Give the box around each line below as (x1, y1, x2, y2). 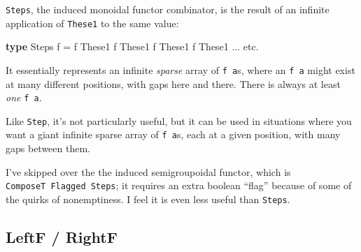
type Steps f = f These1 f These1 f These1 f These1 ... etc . (6, 39, 259, 54)
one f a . (6, 90, 42, 105)
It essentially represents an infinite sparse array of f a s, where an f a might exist (6, 62, 355, 77)
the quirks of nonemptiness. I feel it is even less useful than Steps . (6, 191, 290, 206)
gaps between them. (6, 141, 91, 156)
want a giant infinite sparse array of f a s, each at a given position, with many (6, 127, 341, 142)
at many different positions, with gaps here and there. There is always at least (6, 76, 341, 91)
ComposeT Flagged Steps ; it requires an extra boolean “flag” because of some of (6, 178, 352, 193)
